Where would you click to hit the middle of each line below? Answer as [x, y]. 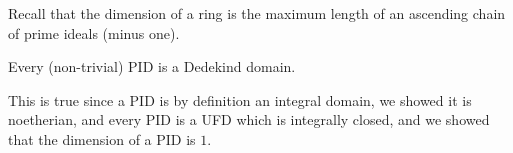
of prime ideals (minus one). [94, 32]
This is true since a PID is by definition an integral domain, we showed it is [240, 99]
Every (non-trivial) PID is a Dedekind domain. [152, 66]
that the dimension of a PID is [102, 138]
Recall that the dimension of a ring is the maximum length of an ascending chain [257, 13]
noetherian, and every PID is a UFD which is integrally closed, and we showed [249, 119]
